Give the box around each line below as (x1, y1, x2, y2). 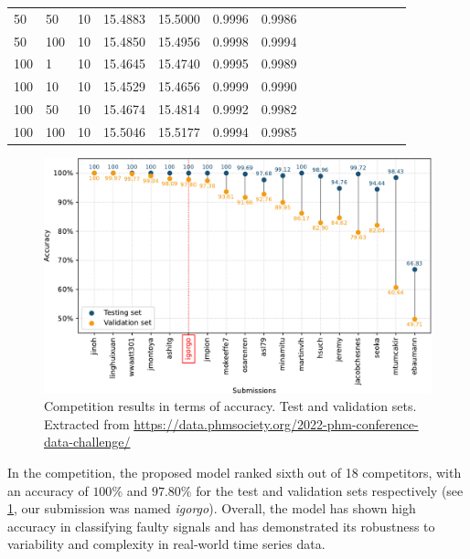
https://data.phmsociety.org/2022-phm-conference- (134, 414, 419, 433)
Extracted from (44, 414, 130, 433)
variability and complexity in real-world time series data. (7, 534, 326, 554)
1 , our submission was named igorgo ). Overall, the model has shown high (7, 499, 416, 518)
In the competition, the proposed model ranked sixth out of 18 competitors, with (7, 462, 462, 481)
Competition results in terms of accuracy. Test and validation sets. (44, 396, 417, 416)
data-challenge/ (44, 432, 131, 451)
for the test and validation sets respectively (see (196, 480, 464, 500)
